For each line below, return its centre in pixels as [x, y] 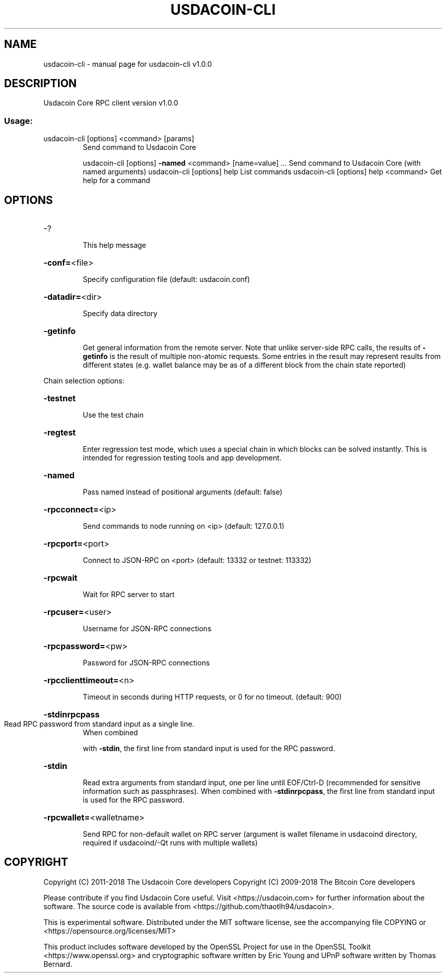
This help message [114, 245]
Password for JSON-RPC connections [146, 663]
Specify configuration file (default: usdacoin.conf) [166, 279]
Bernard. [58, 964]
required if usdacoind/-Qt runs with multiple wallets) [170, 843]
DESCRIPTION [40, 84]
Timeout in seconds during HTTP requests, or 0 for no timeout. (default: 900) [212, 697]
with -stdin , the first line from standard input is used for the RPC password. [209, 749]
